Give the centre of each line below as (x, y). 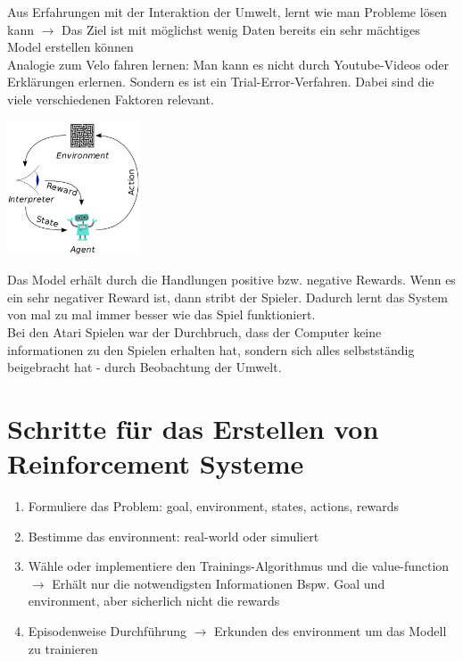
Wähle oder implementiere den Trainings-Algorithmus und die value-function (239, 566)
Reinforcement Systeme (156, 463)
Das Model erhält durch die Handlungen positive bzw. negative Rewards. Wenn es (231, 280)
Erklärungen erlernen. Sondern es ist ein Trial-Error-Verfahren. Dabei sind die (221, 82)
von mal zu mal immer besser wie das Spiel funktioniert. (161, 314)
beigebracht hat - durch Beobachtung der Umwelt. (145, 367)
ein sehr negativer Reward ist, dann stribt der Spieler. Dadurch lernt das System (227, 297)
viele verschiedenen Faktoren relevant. (111, 99)
